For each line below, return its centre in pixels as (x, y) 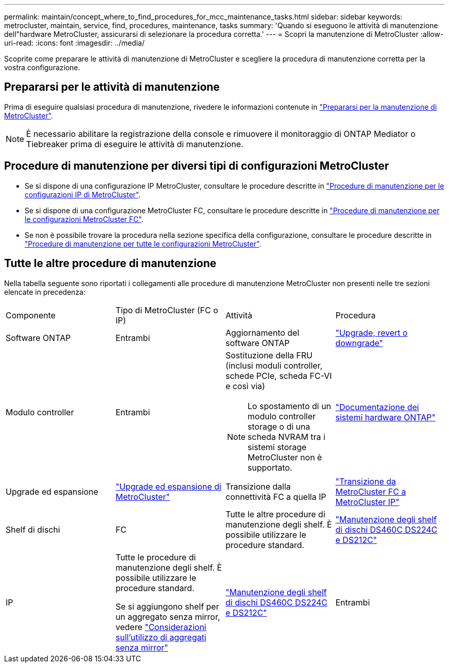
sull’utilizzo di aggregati (161, 637)
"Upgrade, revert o (372, 332)
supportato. (270, 467)
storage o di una (279, 426)
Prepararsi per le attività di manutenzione (112, 87)
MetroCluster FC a (371, 491)
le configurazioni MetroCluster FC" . (84, 219)
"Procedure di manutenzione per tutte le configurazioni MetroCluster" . (143, 244)
